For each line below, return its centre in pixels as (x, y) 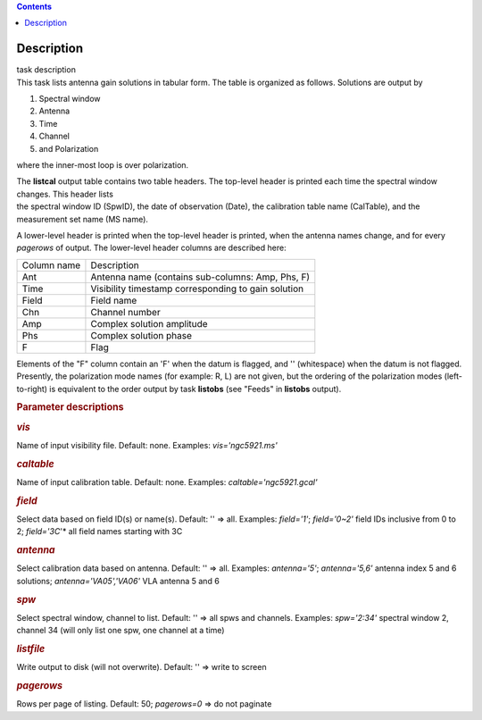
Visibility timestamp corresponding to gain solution (197, 289)
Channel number (125, 312)
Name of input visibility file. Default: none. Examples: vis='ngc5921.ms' (147, 445)
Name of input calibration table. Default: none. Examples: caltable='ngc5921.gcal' (167, 481)
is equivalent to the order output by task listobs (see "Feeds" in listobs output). (195, 389)
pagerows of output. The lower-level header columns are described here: (151, 248)
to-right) (32, 389)
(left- (453, 376)
